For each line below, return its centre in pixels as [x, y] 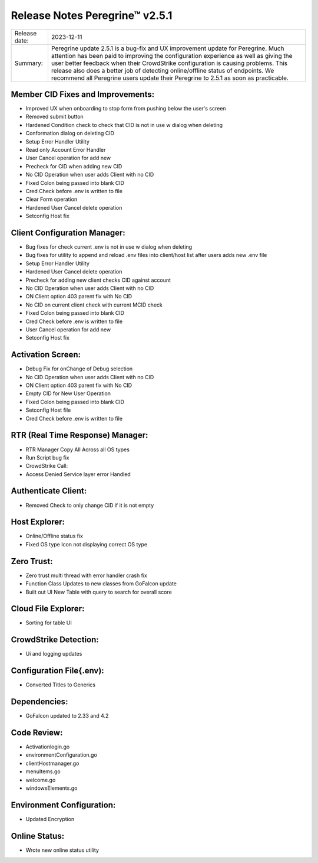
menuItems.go [43, 771]
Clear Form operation [52, 199]
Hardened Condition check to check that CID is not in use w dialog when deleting [124, 125]
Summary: [29, 63]
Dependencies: [39, 702]
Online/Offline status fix [54, 536]
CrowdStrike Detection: [55, 640]
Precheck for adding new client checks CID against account [98, 280]
